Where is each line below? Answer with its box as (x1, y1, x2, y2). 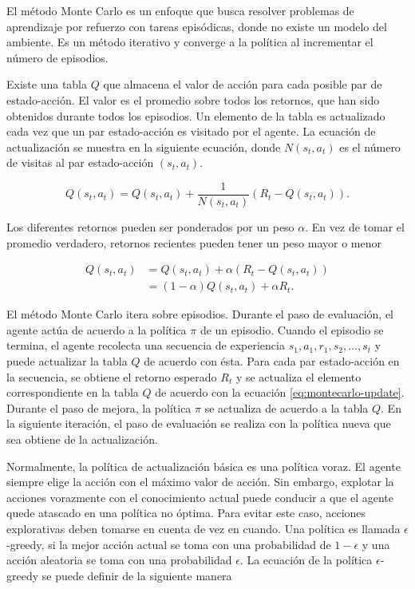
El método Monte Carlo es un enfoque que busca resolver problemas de (6, 2, 354, 18)
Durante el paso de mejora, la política (6, 399, 192, 416)
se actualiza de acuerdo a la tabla (204, 399, 369, 416)
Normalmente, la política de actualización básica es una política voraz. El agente (6, 457, 401, 474)
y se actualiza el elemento (235, 368, 362, 385)
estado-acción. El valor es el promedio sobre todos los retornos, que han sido (6, 91, 380, 108)
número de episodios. (6, 49, 109, 65)
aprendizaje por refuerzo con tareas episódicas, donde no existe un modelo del (6, 18, 387, 34)
